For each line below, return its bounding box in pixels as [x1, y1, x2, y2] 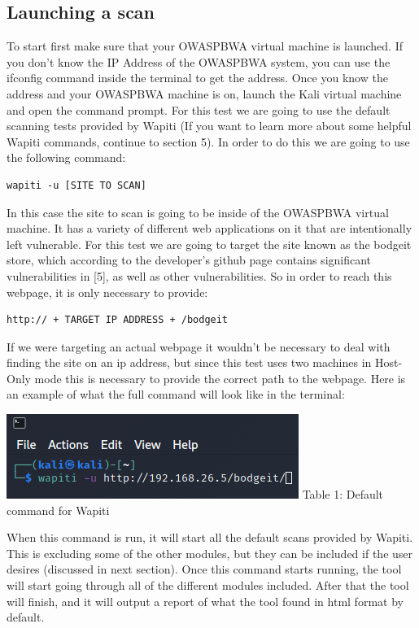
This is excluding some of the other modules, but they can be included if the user [7, 544, 413, 561]
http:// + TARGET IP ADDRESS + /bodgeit [7, 314, 229, 326]
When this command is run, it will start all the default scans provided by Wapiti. [7, 529, 413, 546]
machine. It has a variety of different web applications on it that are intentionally [7, 220, 412, 237]
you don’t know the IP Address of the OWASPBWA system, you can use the [7, 53, 391, 70]
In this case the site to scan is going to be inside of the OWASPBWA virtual [7, 203, 389, 220]
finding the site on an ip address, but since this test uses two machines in [7, 354, 372, 371]
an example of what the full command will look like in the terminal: [7, 386, 345, 403]
